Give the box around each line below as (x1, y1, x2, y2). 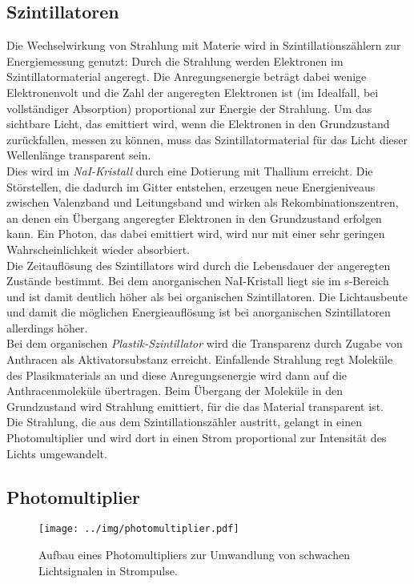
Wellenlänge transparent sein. (6, 147, 151, 163)
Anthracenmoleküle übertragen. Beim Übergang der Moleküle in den (6, 382, 344, 399)
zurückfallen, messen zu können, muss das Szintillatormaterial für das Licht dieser (6, 131, 408, 147)
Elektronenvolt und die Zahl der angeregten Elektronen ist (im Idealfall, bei (6, 83, 379, 100)
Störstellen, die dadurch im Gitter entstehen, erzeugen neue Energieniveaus (6, 178, 376, 195)
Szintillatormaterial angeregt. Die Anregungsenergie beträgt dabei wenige (6, 68, 367, 85)
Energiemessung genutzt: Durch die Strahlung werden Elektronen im (6, 52, 344, 69)
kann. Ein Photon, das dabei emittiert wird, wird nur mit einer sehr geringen (6, 225, 385, 242)
